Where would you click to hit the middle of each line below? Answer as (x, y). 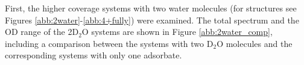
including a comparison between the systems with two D (109, 43)
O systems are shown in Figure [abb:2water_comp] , (177, 32)
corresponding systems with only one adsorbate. (93, 55)
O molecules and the (255, 43)
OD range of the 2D (42, 32)
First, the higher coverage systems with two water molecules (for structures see (151, 8)
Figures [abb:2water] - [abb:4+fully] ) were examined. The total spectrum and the (152, 20)
